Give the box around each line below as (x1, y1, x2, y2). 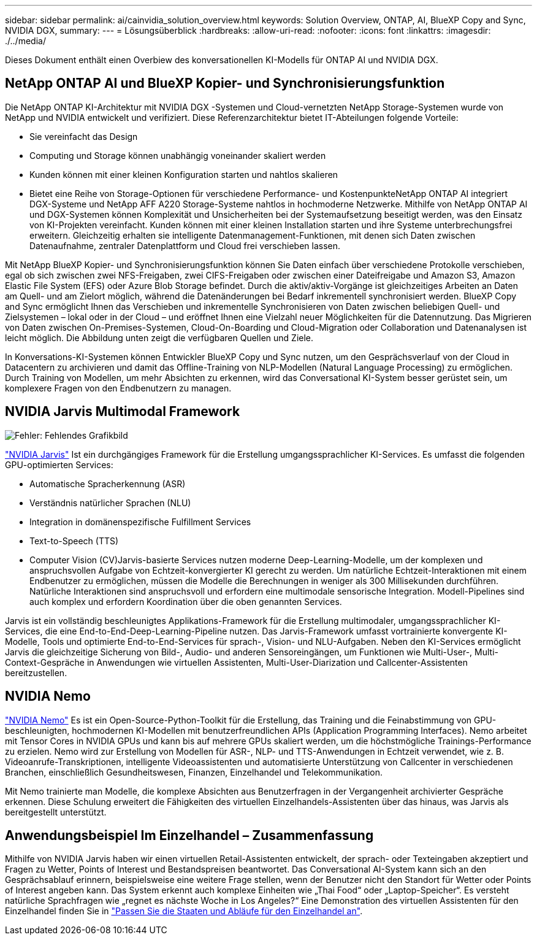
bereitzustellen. (5, 667, 67, 678)
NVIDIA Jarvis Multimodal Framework (5, 404, 240, 420)
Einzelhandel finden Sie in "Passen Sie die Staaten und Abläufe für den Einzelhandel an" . (5, 906, 363, 917)
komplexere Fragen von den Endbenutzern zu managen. (5, 382, 232, 393)
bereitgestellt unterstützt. (5, 806, 107, 817)
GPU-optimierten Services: (5, 459, 113, 470)
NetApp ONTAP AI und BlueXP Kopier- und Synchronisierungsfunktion (5, 75, 445, 91)
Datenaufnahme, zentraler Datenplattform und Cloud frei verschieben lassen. (29, 240, 341, 251)
